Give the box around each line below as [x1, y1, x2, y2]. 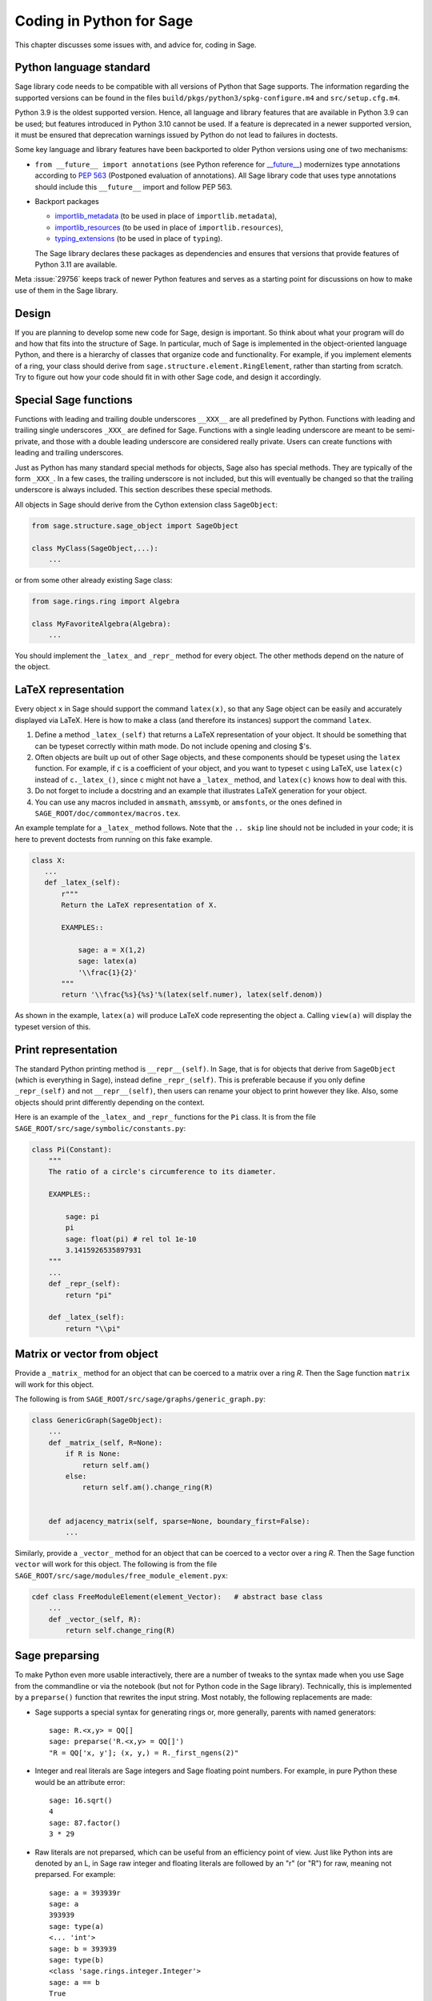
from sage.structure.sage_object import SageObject [31, 521, 239, 530]
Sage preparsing [14, 1649, 100, 1662]
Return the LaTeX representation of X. [61, 900, 218, 910]
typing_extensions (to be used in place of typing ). [54, 234, 223, 243]
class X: [31, 856, 66, 864]
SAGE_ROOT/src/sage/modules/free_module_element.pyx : [14, 1570, 228, 1580]
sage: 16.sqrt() [49, 1795, 113, 1805]
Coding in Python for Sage [14, 12, 194, 30]
